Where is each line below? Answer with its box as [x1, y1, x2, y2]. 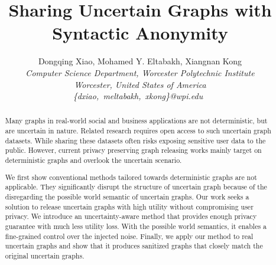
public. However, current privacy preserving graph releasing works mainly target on [5, 145, 262, 155]
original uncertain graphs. [5, 250, 85, 260]
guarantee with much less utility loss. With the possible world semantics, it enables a [5, 221, 267, 231]
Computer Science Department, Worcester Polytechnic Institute [25, 66, 255, 78]
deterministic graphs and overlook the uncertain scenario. [5, 155, 182, 165]
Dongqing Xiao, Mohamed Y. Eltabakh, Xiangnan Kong [38, 55, 242, 67]
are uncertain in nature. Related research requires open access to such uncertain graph [5, 126, 271, 136]
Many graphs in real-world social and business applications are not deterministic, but [5, 116, 268, 126]
